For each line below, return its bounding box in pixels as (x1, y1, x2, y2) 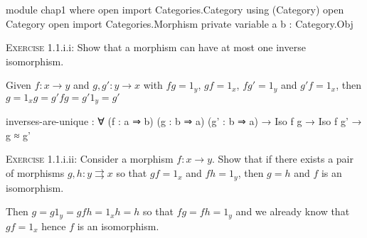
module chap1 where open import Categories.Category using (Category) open (6, 2, 344, 16)
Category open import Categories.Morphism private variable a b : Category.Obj (6, 16, 353, 31)
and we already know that (235, 204, 350, 219)
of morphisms (6, 166, 65, 180)
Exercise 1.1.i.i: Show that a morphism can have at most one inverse (6, 40, 306, 55)
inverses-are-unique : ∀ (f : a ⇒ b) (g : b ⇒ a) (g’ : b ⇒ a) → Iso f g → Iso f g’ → (6, 114, 362, 129)
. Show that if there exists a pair (212, 151, 353, 166)
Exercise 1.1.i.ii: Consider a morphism (6, 151, 174, 166)
